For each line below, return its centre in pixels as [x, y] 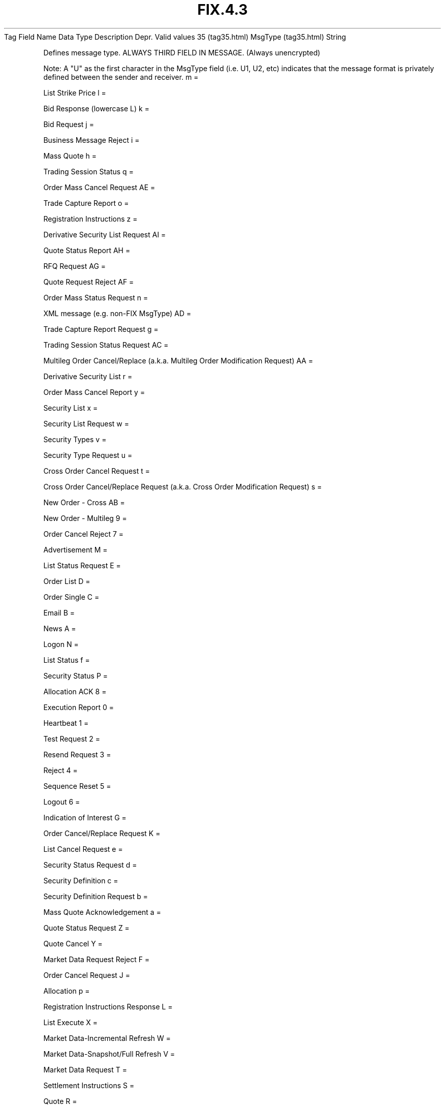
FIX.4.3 [222, 10]
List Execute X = [71, 1022]
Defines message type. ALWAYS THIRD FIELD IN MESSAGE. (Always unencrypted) [182, 52]
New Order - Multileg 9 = [85, 518]
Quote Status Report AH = [87, 250]
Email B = [59, 612]
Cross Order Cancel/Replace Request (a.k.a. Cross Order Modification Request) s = [183, 486]
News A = [60, 628]
